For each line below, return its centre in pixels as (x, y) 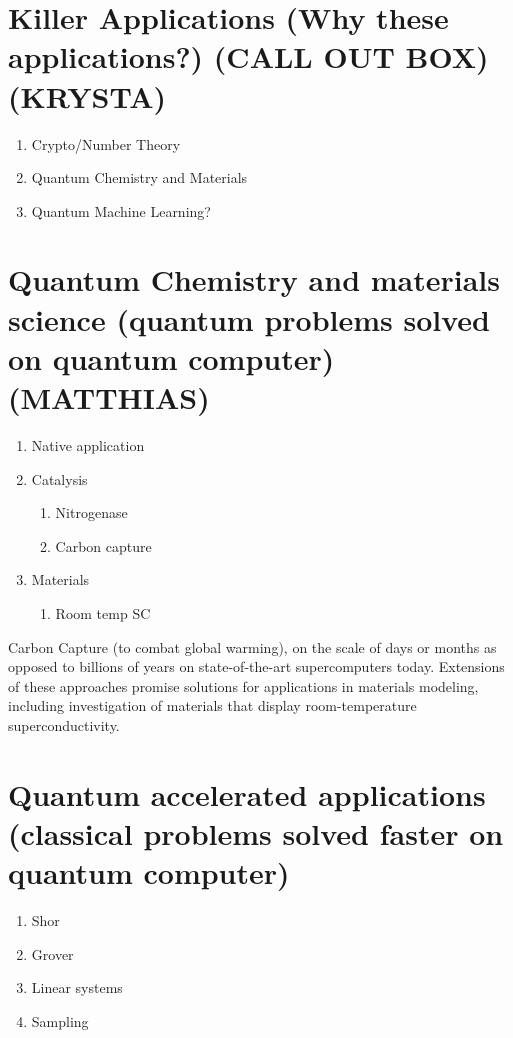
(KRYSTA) (87, 95)
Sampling (60, 1020)
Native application (88, 444)
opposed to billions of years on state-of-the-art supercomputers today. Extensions (256, 666)
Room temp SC (103, 612)
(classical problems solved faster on (256, 832)
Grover (52, 953)
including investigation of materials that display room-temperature (212, 705)
